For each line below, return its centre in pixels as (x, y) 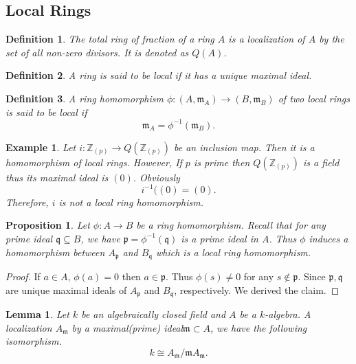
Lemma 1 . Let (37, 314)
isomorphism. (34, 341)
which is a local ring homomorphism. (234, 252)
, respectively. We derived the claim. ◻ (257, 289)
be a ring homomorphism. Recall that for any (231, 225)
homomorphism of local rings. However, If (94, 162)
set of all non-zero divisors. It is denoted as (97, 52)
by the (332, 39)
